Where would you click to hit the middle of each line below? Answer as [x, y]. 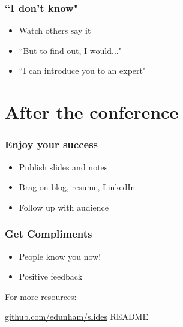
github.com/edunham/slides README [76, 316]
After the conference [92, 112]
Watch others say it [55, 30]
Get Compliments [49, 234]
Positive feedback [51, 276]
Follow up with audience [64, 207]
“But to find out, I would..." [70, 50]
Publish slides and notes [63, 166]
